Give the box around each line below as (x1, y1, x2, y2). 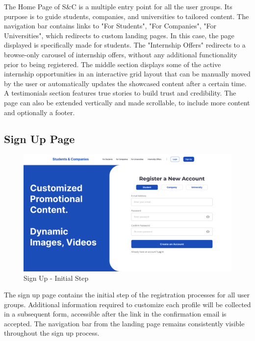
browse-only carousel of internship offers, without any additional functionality (4, 49, 237, 59)
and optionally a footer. (4, 107, 75, 117)
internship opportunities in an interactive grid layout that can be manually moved (4, 69, 251, 79)
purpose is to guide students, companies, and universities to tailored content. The (4, 11, 249, 21)
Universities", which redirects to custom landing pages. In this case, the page (4, 30, 234, 40)
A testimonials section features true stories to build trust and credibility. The (4, 88, 236, 98)
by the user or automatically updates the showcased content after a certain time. (4, 78, 247, 88)
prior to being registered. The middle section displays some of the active (4, 59, 221, 69)
